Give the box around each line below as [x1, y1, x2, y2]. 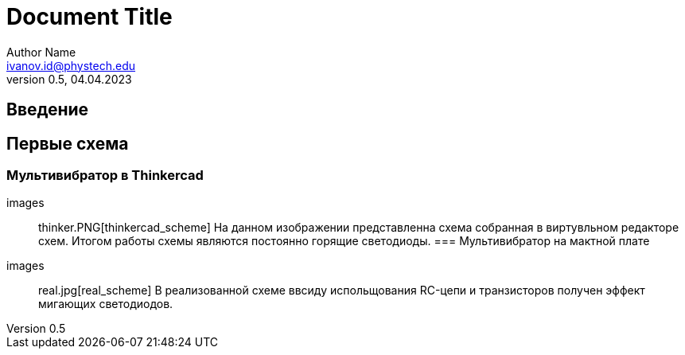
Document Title [6, 3, 173, 30]
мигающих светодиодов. [38, 297, 173, 311]
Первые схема [6, 133, 129, 154]
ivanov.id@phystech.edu [6, 58, 136, 72]
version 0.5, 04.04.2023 [6, 72, 132, 86]
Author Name [6, 45, 76, 59]
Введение [6, 99, 89, 120]
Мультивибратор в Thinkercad [6, 167, 204, 184]
